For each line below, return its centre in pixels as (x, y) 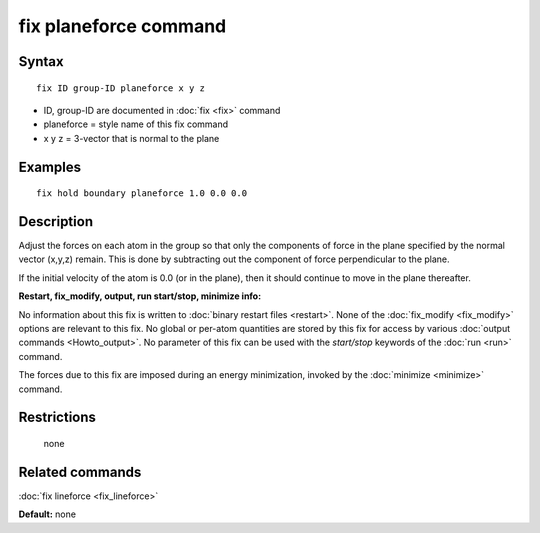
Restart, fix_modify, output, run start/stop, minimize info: (140, 296)
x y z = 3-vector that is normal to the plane (131, 138)
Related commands (80, 471)
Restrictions (57, 417)
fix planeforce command (122, 26)
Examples (50, 166)
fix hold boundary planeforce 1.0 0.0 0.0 (142, 193)
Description (56, 221)
